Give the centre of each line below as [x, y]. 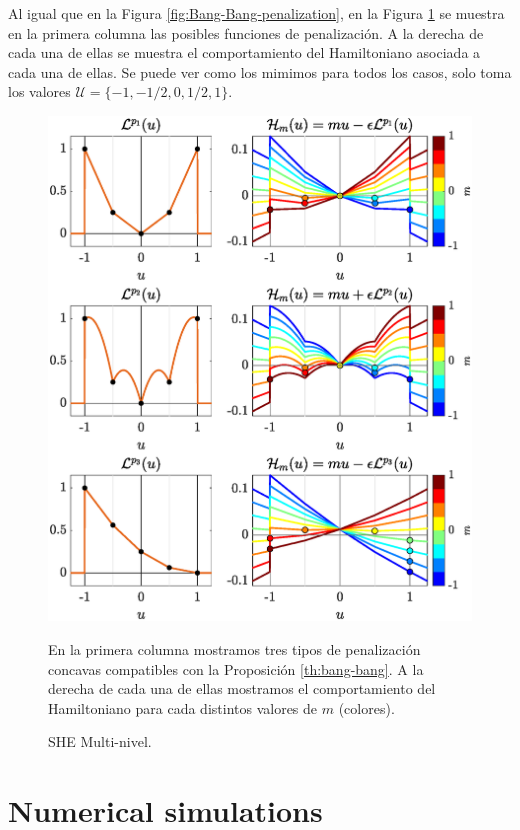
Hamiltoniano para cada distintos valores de [183, 707]
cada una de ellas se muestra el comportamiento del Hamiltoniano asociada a [244, 52]
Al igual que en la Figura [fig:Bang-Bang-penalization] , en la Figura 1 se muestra [256, 13]
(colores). [366, 707]
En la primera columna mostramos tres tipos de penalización [234, 649]
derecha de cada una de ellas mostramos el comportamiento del [242, 688]
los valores [39, 91]
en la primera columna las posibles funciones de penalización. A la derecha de [246, 32]
